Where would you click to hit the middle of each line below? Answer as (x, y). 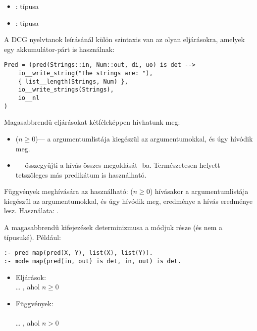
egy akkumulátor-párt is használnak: (59, 49)
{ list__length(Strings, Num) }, (73, 81)
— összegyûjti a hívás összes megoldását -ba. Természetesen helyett (118, 165)
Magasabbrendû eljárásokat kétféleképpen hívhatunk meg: (92, 122)
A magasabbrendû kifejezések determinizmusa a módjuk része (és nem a (113, 227)
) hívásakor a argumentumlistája (199, 191)
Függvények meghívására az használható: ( (69, 191)
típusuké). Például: (33, 237)
